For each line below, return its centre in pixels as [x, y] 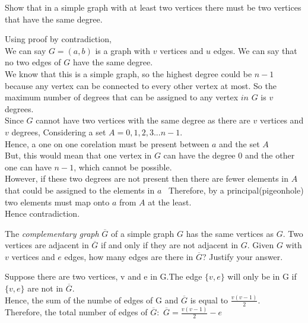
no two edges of [33, 62]
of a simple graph [143, 233]
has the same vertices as [230, 233]
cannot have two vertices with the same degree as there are [143, 120]
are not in [45, 288]
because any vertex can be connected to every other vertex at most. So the [141, 85]
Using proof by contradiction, [58, 39]
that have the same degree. [54, 19]
